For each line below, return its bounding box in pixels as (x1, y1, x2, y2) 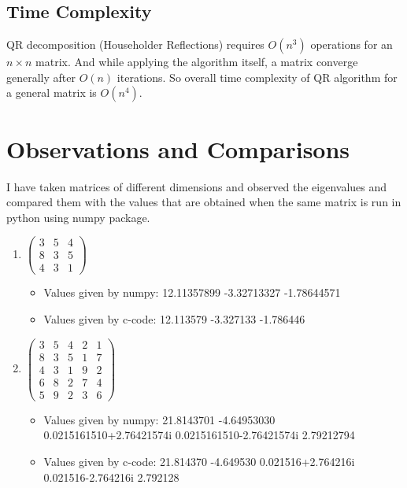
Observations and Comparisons (6, 132, 350, 165)
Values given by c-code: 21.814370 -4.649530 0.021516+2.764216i (43, 453, 355, 470)
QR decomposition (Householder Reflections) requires (6, 36, 265, 53)
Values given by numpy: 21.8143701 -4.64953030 (43, 411, 276, 427)
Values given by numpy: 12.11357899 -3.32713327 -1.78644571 (43, 284, 341, 301)
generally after (6, 68, 76, 85)
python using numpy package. (6, 209, 150, 225)
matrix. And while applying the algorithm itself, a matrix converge (35, 54, 358, 70)
